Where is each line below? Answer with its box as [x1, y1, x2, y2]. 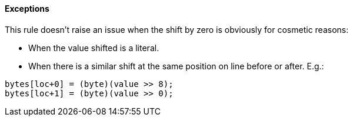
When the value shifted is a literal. [28, 42, 159, 53]
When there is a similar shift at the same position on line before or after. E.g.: [28, 60, 324, 71]
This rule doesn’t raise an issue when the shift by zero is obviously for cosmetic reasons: [5, 24, 349, 35]
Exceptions [5, 4, 49, 14]
